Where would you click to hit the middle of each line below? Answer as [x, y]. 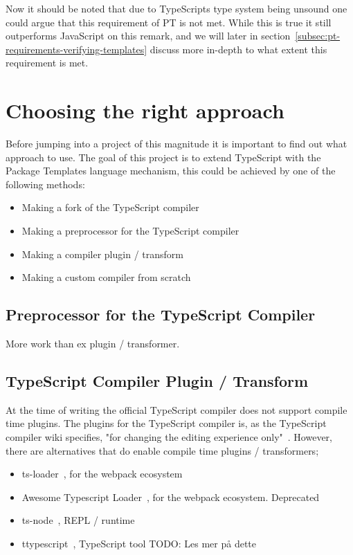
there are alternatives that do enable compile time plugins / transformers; [162, 450]
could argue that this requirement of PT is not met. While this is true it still [169, 22]
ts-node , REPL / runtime [78, 520]
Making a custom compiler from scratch [106, 277]
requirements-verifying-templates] [76, 49]
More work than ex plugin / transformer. [93, 344]
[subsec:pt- [318, 36]
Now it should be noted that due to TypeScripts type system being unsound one [176, 8]
